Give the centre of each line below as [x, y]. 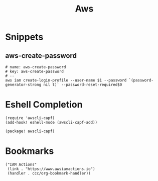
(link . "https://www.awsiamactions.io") [51, 169]
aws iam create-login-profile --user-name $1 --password [66, 80]
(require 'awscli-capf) [30, 118]
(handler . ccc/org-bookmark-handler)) [49, 173]
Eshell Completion [44, 105]
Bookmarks [30, 151]
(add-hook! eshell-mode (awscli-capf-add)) [51, 122]
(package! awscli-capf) [30, 131]
